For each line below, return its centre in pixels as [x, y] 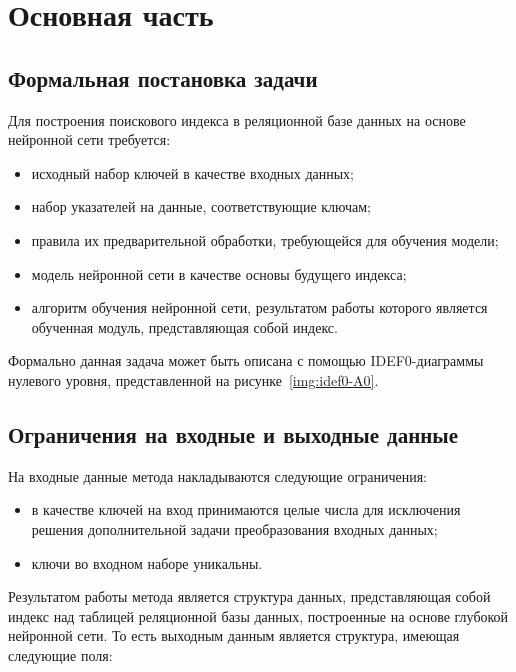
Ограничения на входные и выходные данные [233, 433]
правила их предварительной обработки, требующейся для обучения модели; [265, 239]
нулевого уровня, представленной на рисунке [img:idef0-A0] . [193, 379]
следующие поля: [60, 654]
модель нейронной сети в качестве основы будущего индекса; [219, 273]
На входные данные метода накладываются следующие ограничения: [217, 475]
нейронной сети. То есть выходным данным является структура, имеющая [234, 635]
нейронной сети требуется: [89, 139]
